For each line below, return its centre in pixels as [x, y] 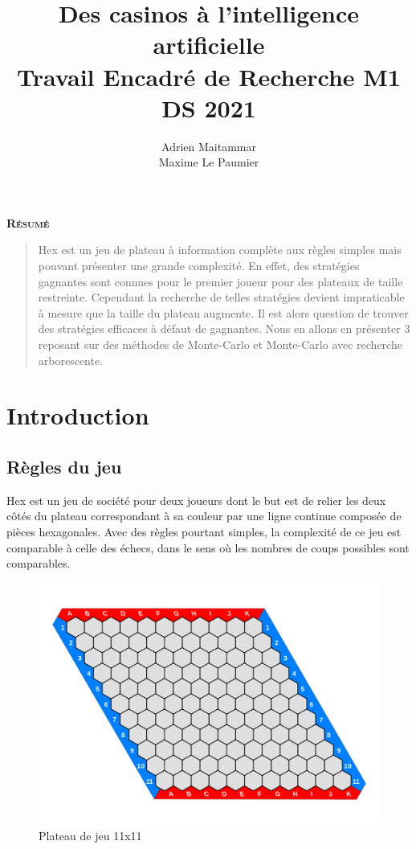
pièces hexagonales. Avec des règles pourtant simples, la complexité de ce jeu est [204, 531]
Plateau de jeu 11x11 [90, 836]
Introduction [78, 415]
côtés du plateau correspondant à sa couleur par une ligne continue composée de [204, 516]
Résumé [28, 222]
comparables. [39, 563]
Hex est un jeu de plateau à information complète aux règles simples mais [220, 250]
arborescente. [71, 360]
